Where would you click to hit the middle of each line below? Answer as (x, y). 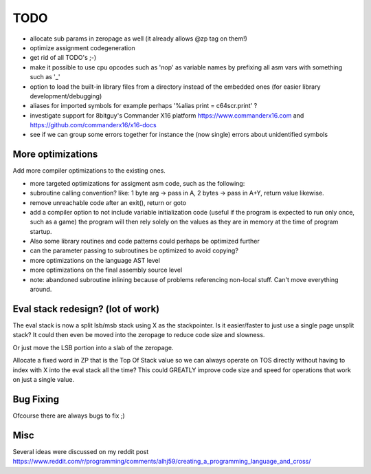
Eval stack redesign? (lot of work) (86, 309)
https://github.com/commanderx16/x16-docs (93, 125)
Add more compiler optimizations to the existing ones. (89, 171)
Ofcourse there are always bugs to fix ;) (69, 416)
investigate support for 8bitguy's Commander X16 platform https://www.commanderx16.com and (167, 115)
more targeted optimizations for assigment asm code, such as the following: (137, 183)
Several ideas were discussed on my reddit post (81, 451)
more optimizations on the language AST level (95, 260)
